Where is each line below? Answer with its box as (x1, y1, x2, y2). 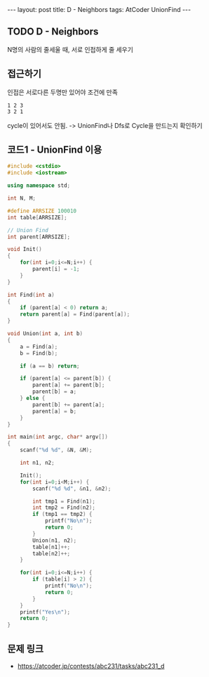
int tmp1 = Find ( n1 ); (32, 498, 96, 505)
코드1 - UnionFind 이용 (7, 144, 102, 156)
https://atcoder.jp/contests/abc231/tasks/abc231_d (17, 662, 165, 670)
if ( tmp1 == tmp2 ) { (32, 511, 93, 518)
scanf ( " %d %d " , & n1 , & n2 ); (32, 485, 112, 492)
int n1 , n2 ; (20, 459, 55, 467)
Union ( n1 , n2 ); (32, 536, 77, 544)
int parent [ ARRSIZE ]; (7, 233, 71, 240)
